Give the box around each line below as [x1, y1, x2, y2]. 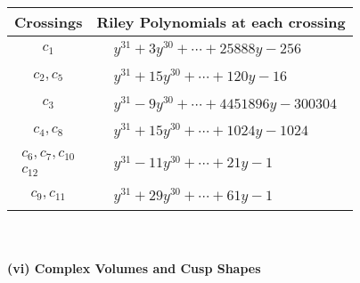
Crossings [14, 12, 83, 32]
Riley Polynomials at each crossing [96, 12, 346, 32]
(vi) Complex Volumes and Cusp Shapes [7, 259, 261, 278]
